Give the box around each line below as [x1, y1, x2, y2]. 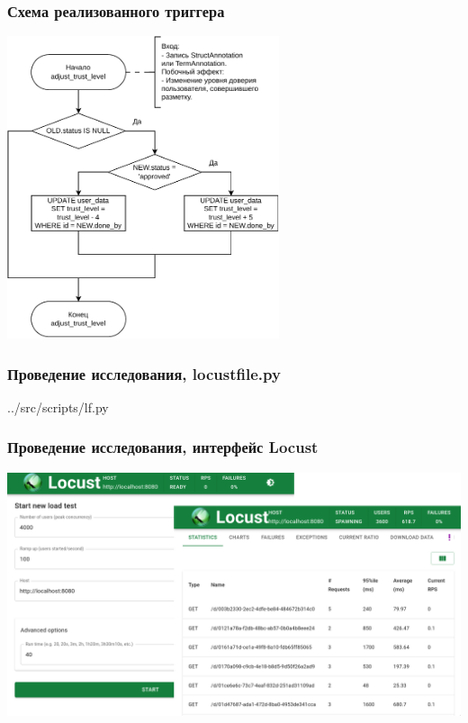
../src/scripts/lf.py [7, 397, 109, 416]
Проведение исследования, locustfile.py [7, 362, 281, 384]
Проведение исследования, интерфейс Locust [7, 436, 319, 458]
